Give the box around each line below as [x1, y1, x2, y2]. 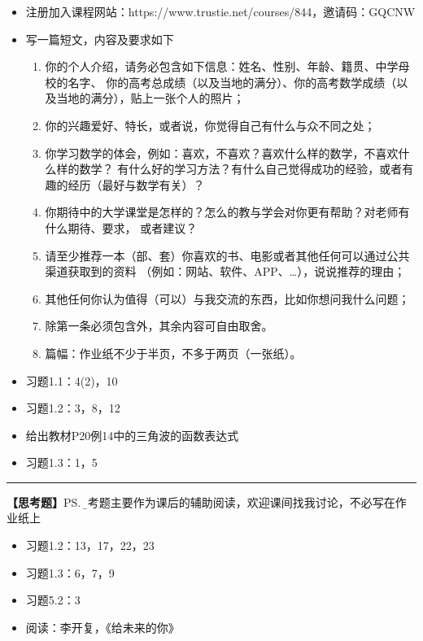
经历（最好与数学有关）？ [68, 176, 205, 193]
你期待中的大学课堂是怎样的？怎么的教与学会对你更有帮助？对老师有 [45, 203, 410, 220]
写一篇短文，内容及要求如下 [25, 30, 174, 47]
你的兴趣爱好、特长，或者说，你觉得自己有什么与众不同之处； [45, 116, 376, 133]
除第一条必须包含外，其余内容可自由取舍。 [45, 317, 273, 334]
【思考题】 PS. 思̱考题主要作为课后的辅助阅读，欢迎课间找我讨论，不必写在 [7, 493, 395, 510]
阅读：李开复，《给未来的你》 [25, 618, 180, 635]
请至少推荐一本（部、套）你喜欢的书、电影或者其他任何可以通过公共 [45, 246, 410, 264]
